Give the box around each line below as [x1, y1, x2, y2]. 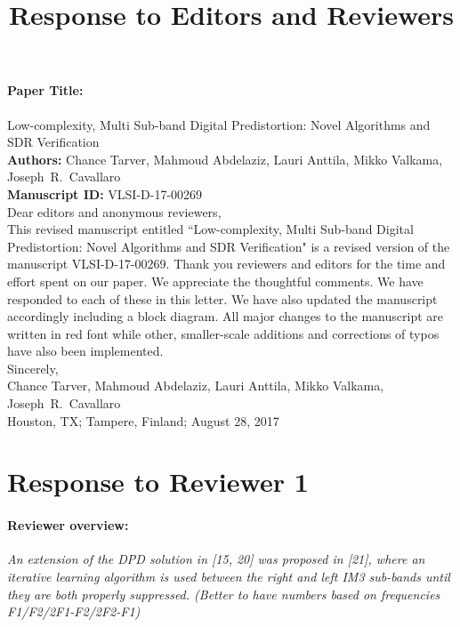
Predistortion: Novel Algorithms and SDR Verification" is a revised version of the [7, 237, 450, 255]
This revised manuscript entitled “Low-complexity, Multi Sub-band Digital [7, 220, 414, 238]
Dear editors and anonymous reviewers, [7, 202, 222, 221]
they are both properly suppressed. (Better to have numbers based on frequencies [7, 584, 440, 603]
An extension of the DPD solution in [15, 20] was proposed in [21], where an [7, 550, 425, 568]
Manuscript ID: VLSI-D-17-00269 [7, 184, 203, 203]
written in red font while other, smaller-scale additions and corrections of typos [7, 324, 440, 342]
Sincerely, [7, 358, 59, 377]
